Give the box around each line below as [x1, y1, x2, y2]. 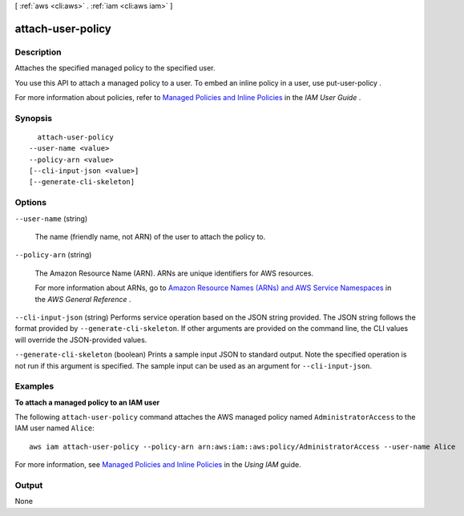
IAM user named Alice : [14, 423, 95, 433]
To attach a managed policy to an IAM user [14, 397, 160, 407]
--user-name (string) [14, 213, 88, 224]
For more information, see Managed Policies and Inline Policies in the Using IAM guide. [14, 460, 301, 470]
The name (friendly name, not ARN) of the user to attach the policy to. [34, 232, 266, 241]
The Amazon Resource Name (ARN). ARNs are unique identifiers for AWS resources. [34, 268, 314, 278]
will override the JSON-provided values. [14, 335, 147, 345]
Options [14, 197, 47, 208]
